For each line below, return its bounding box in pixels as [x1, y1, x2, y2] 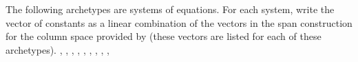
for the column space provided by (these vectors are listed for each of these [6, 29, 322, 43]
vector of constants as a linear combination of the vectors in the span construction [6, 15, 352, 30]
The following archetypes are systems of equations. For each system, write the [6, 2, 335, 16]
